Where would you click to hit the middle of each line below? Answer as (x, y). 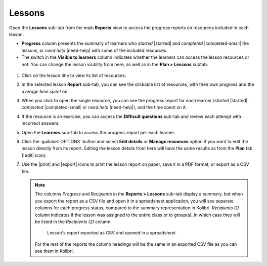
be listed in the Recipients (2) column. (73, 222)
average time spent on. (45, 91)
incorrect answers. (41, 123)
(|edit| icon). (34, 155)
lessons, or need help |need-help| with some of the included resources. (94, 50)
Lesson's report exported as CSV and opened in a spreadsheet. (112, 233)
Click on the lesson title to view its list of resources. (74, 75)
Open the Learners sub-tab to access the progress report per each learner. (98, 132)
